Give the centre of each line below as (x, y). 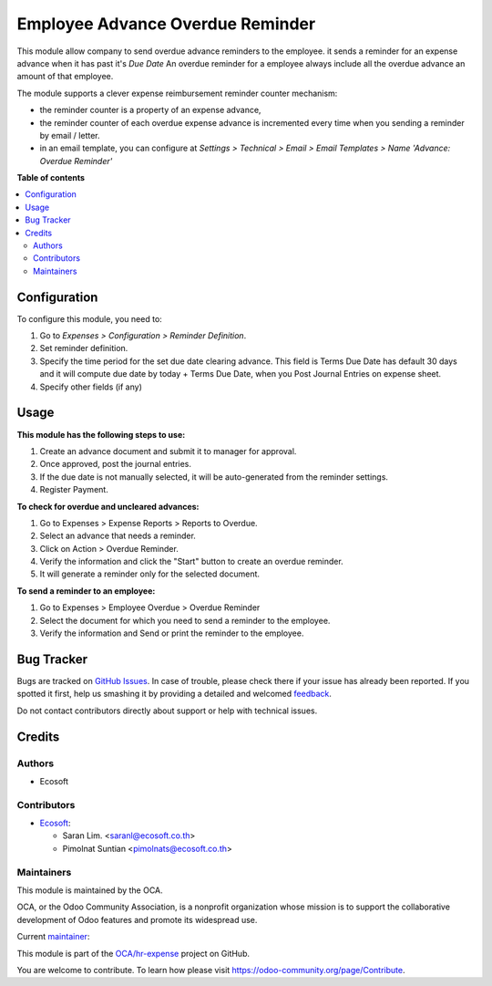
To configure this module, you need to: (90, 318)
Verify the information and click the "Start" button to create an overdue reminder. (191, 562)
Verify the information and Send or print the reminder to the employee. (172, 633)
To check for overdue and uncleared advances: (108, 506)
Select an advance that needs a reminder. (118, 536)
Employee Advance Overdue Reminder (166, 24)
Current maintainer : (53, 937)
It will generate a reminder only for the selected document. (149, 574)
